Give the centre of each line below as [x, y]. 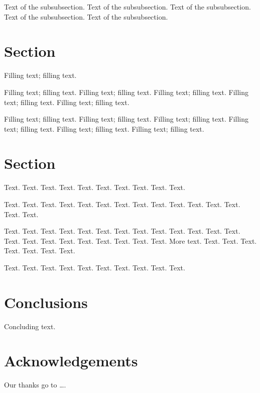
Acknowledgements [71, 361]
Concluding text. [30, 326]
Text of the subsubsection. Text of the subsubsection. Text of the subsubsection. [127, 7]
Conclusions [46, 302]
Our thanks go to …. [35, 385]
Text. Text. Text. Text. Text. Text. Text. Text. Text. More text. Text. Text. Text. [131, 240]
